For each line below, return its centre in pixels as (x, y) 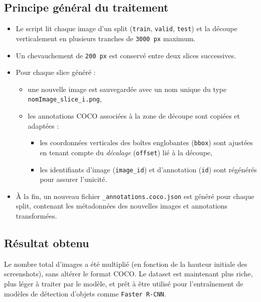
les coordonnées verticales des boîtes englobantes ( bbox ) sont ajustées (146, 142)
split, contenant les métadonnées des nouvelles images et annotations (122, 206)
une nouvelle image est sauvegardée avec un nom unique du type (127, 89)
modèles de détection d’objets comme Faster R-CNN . (85, 293)
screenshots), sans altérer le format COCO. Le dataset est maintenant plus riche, (128, 274)
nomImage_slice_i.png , (65, 99)
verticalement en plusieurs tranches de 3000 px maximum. (106, 38)
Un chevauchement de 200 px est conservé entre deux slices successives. (126, 55)
